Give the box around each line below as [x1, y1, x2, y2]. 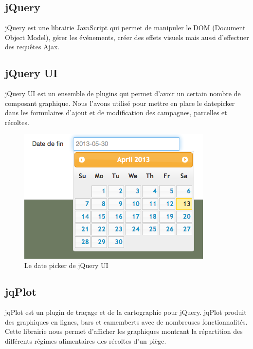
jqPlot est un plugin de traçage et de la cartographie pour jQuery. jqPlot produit [5, 307, 247, 317]
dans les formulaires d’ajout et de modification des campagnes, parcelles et [5, 107, 227, 118]
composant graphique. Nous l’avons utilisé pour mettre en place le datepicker [5, 98, 235, 108]
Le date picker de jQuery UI [24, 260, 108, 270]
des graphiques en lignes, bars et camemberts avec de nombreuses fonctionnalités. [5, 316, 248, 327]
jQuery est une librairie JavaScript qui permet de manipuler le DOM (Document [5, 22, 246, 33]
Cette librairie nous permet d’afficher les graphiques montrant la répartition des [5, 326, 243, 336]
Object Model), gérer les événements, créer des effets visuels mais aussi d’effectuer [5, 32, 249, 42]
